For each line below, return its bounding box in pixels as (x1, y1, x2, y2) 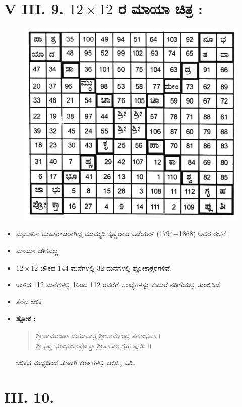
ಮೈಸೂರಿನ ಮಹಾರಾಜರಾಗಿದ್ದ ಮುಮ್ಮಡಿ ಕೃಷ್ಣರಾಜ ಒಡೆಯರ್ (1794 (16, 228, 173, 239)
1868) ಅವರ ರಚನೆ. (178, 228, 228, 239)
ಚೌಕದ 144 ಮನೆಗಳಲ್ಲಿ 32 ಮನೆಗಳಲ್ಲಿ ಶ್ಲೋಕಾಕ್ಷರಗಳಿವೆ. (40, 262, 172, 273)
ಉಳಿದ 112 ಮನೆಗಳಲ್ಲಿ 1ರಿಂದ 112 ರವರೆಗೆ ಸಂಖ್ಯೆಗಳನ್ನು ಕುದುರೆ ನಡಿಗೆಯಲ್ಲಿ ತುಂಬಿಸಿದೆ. (16, 279, 222, 290)
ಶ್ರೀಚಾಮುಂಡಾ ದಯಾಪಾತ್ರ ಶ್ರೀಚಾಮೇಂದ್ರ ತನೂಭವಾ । (36, 330, 161, 340)
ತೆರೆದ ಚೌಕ (16, 296, 42, 307)
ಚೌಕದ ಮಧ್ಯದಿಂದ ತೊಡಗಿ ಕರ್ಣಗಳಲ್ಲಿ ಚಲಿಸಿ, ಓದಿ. (16, 357, 136, 368)
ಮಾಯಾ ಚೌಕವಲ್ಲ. (16, 245, 60, 256)
